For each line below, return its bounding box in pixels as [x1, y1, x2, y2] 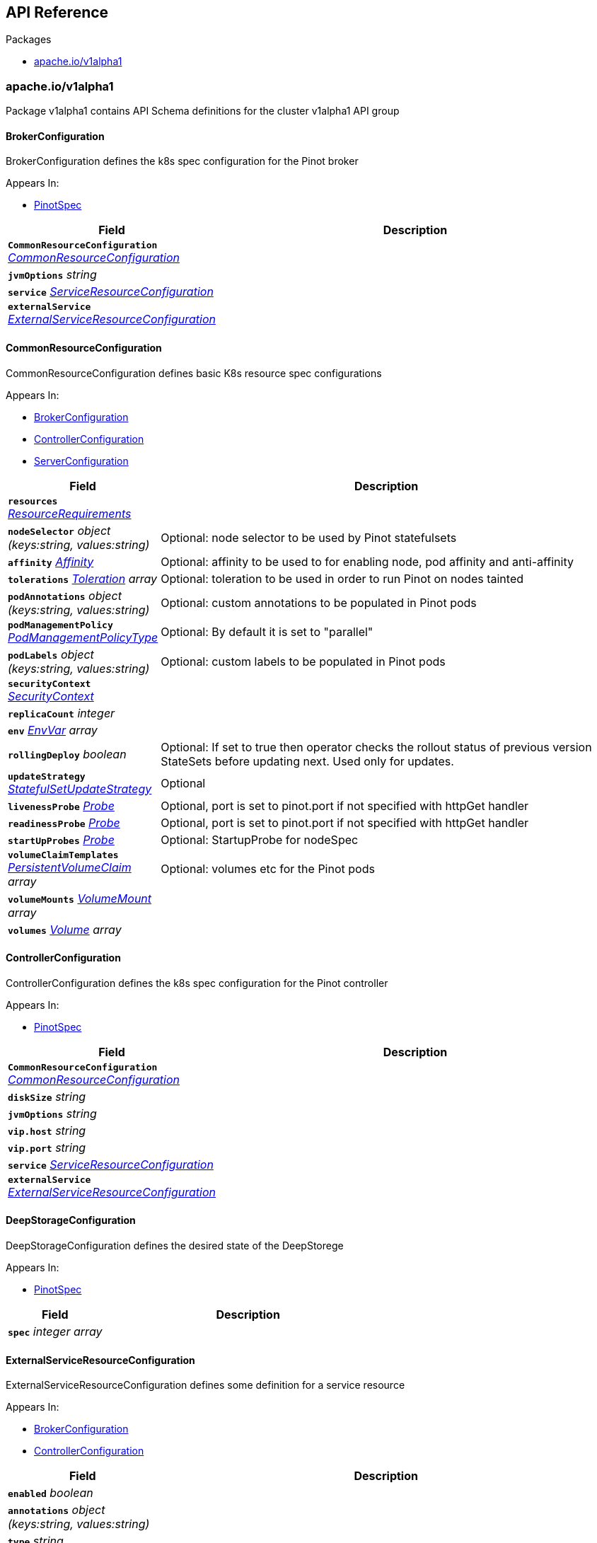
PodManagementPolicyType [8, 630, 158, 645]
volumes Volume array [8, 922, 122, 937]
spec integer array [8, 1324, 103, 1339]
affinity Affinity [8, 554, 94, 569]
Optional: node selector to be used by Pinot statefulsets [161, 530, 457, 545]
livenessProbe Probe [8, 798, 115, 813]
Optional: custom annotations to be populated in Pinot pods [161, 595, 477, 610]
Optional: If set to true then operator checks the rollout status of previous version [161, 739, 592, 754]
